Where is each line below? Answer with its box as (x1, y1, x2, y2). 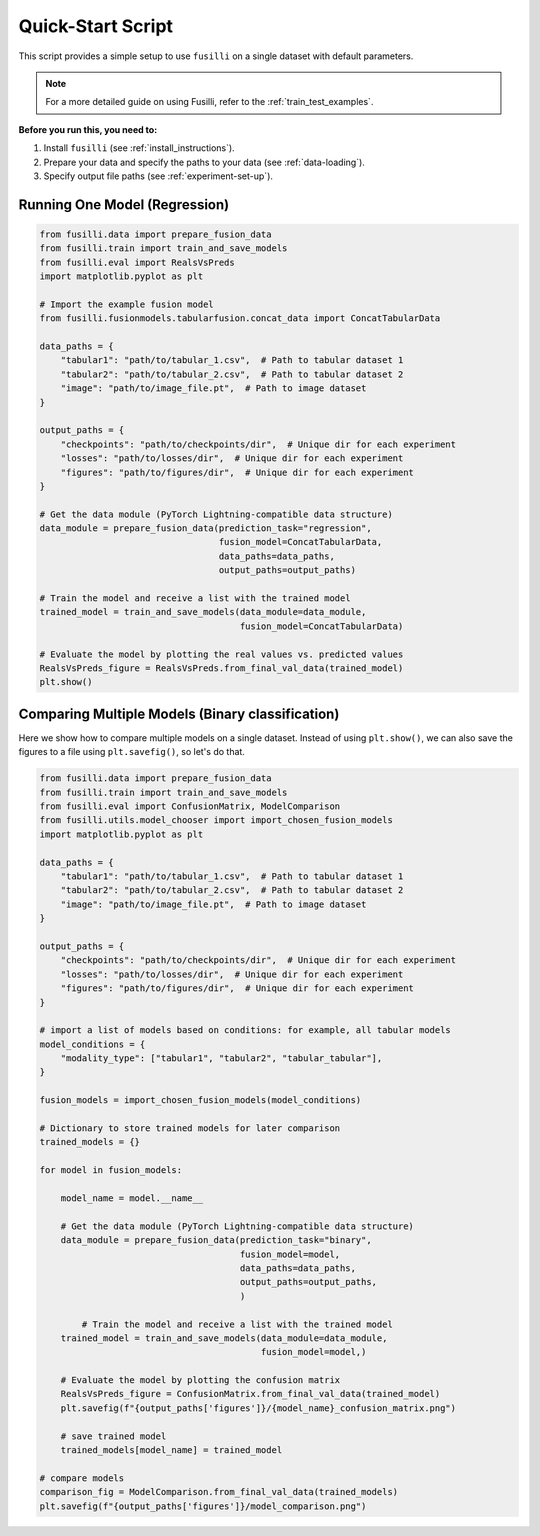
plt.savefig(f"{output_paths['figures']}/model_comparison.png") (39, 1500, 367, 1512)
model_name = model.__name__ (60, 1192, 204, 1204)
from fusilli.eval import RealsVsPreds (39, 256, 235, 268)
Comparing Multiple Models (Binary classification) (18, 705, 340, 722)
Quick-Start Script (18, 15, 174, 37)
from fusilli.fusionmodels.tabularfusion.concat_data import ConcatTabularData (39, 313, 441, 324)
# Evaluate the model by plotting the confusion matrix (60, 1375, 341, 1386)
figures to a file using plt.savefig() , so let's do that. (18, 746, 245, 758)
